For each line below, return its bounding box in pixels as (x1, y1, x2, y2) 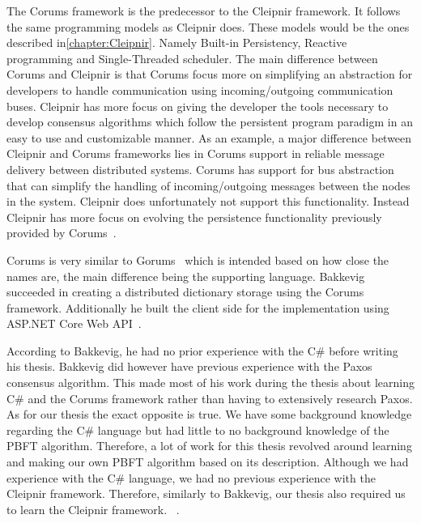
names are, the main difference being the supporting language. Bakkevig (6, 267, 365, 284)
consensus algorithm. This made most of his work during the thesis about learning (6, 374, 415, 391)
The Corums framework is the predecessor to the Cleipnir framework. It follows (6, 2, 401, 19)
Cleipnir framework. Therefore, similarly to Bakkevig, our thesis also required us (6, 485, 406, 502)
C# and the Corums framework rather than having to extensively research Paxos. (6, 389, 413, 406)
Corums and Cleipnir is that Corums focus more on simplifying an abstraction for (6, 66, 413, 83)
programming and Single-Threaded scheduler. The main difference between (6, 49, 378, 66)
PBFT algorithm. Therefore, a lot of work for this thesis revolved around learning (6, 437, 412, 454)
